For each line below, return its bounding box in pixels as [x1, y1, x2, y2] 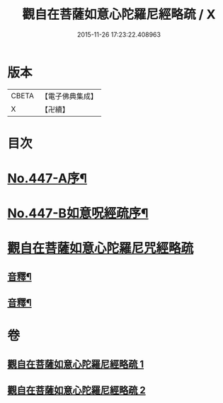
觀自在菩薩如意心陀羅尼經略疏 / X [22, 6, 216, 23]
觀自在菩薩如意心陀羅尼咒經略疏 [7, 240, 194, 257]
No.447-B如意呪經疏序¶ [7, 206, 149, 221]
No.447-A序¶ [7, 170, 87, 187]
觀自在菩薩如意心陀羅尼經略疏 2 [7, 385, 147, 397]
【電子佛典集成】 [40, 91, 98, 101]
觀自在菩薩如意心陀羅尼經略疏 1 [7, 358, 144, 370]
